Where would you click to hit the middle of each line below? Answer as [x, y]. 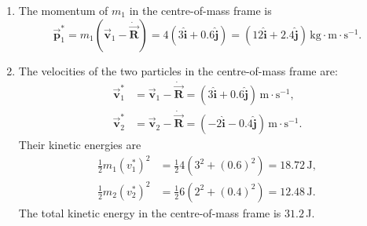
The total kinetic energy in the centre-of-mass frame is [150, 212]
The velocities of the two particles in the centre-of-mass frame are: [178, 70]
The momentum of [63, 10]
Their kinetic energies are [80, 145]
